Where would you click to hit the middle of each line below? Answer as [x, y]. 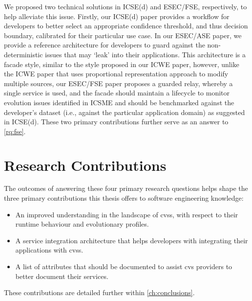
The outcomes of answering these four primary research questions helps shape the [126, 188]
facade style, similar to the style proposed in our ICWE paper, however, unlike [122, 64]
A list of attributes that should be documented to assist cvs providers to [124, 266]
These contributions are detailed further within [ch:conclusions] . [99, 292]
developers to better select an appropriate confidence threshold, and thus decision [126, 26]
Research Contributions [85, 165]
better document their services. [62, 276]
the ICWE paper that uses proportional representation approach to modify [116, 74]
